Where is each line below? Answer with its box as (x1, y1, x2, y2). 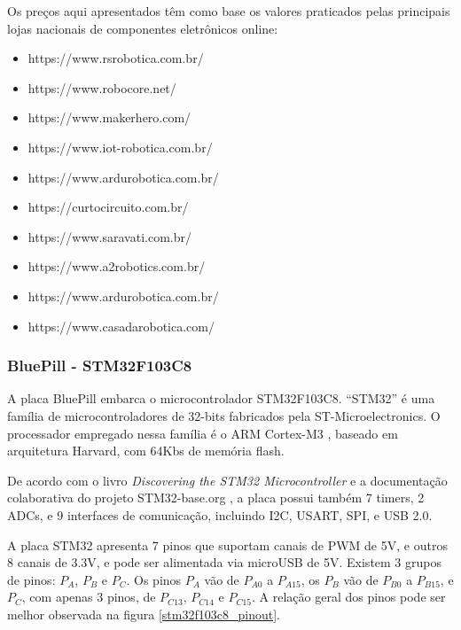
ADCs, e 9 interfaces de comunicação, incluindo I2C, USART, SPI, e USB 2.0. (7, 505, 433, 524)
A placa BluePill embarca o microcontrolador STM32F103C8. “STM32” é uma (7, 389, 435, 408)
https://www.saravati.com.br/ (27, 227, 191, 245)
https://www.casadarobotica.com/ (27, 316, 215, 335)
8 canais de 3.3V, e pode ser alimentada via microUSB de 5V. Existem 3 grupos (7, 553, 441, 572)
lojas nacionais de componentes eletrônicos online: (7, 19, 278, 37)
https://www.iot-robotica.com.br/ (27, 137, 213, 156)
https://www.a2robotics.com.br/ (27, 257, 206, 276)
